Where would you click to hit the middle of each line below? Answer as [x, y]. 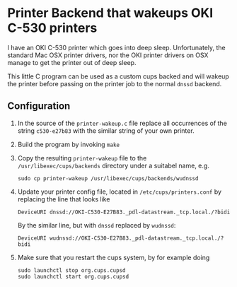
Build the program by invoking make [69, 144]
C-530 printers [52, 28]
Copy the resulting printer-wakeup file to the [82, 158]
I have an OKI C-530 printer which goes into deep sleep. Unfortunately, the [116, 47]
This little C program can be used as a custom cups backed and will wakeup [118, 76]
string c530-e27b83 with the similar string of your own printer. [106, 130]
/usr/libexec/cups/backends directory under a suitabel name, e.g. [114, 165]
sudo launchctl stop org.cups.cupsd [71, 270]
